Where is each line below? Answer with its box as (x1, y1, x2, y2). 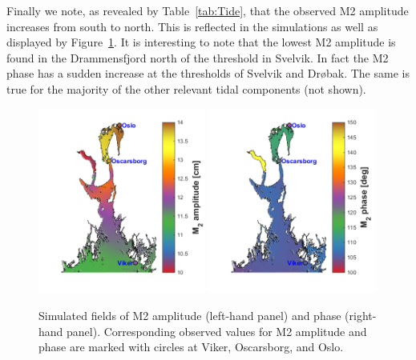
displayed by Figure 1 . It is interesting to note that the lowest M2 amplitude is (6, 34, 396, 50)
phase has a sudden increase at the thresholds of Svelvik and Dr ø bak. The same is (6, 65, 410, 82)
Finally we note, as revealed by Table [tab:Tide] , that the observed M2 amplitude (6, 2, 409, 18)
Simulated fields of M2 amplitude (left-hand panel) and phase (38, 306, 341, 323)
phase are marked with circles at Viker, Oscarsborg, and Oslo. (38, 338, 344, 355)
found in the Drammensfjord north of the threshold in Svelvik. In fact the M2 (6, 49, 389, 66)
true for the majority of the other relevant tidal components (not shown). (6, 80, 366, 97)
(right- (345, 306, 377, 323)
